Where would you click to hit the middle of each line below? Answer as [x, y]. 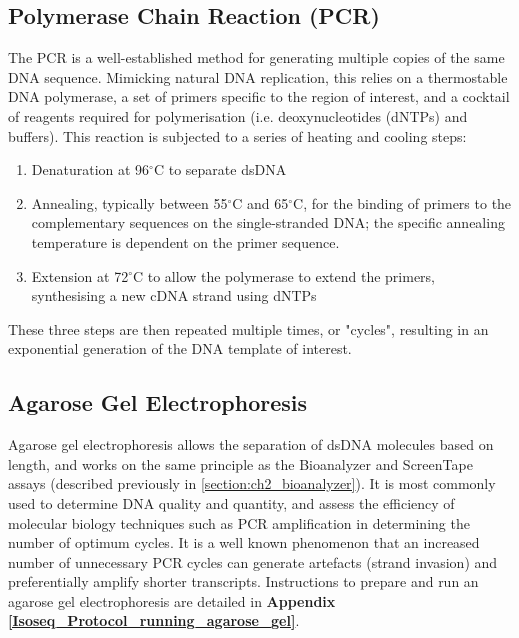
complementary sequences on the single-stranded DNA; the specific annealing [268, 222]
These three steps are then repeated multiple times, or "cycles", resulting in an [248, 328]
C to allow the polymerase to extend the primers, [283, 275]
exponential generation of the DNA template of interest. [180, 348]
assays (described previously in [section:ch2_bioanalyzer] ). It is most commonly [252, 483]
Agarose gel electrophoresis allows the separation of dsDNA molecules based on [251, 444]
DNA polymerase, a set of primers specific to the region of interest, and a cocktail [259, 96]
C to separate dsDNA [220, 169]
